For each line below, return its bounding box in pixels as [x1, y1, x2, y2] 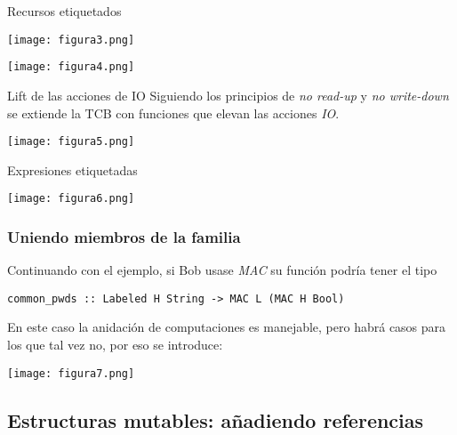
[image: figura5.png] [7, 135, 135, 149]
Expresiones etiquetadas [7, 160, 138, 179]
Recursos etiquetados [7, 2, 122, 20]
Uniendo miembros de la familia [7, 225, 241, 247]
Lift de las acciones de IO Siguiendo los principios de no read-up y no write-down [7, 85, 449, 104]
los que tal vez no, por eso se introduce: [7, 335, 223, 354]
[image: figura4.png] [7, 60, 135, 74]
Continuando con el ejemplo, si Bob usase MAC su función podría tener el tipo [7, 261, 437, 279]
